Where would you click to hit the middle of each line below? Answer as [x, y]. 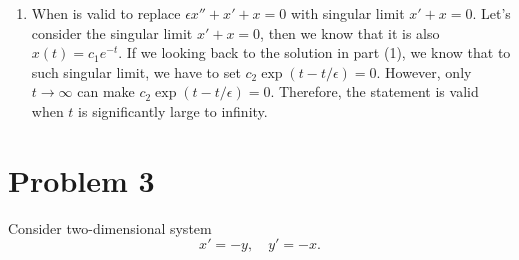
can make [106, 91]
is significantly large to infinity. [173, 110]
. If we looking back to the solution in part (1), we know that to [314, 52]
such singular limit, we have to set [136, 71]
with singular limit [347, 13]
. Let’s [491, 13]
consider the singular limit [112, 32]
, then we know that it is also [350, 32]
